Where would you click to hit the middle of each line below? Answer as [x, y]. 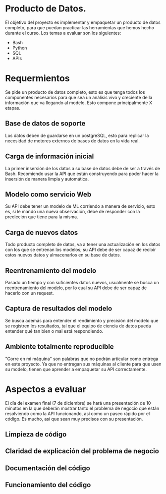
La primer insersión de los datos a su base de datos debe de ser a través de [83, 168]
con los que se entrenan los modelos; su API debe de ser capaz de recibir [81, 250]
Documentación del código [48, 468]
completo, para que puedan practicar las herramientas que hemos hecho [80, 27]
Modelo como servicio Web [48, 194]
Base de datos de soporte [45, 124]
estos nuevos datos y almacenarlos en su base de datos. [63, 255]
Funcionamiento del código [48, 485]
